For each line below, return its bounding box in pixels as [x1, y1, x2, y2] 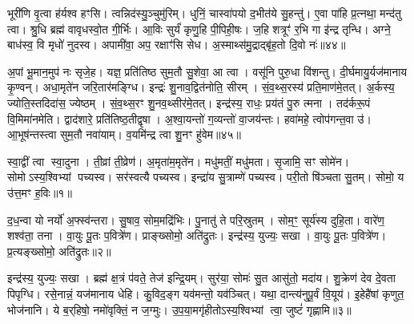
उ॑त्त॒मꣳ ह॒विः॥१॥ [7, 184, 72, 200]
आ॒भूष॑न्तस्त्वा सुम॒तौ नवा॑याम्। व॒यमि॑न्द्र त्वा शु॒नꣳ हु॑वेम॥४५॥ [7, 126, 242, 143]
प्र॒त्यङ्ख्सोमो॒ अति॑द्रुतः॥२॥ [7, 242, 111, 259]
